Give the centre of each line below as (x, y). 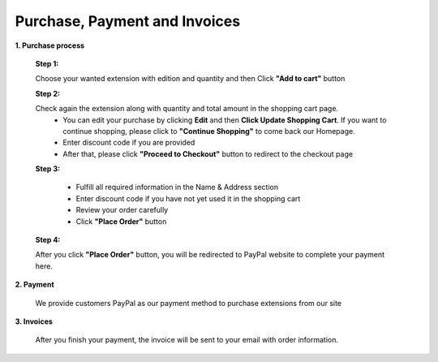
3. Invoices (34, 321)
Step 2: (48, 93)
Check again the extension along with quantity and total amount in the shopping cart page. (187, 109)
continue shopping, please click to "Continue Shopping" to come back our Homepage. (209, 131)
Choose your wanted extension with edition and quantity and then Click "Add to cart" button (190, 79)
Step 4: (48, 240)
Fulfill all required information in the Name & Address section (177, 187)
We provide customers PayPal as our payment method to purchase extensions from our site (189, 303)
